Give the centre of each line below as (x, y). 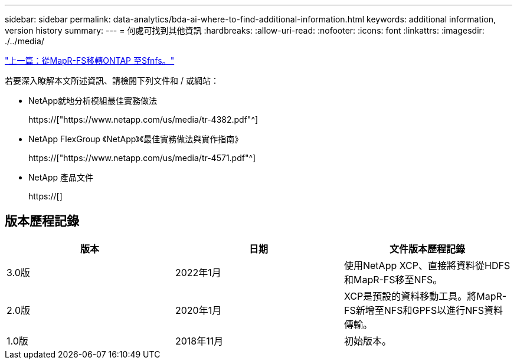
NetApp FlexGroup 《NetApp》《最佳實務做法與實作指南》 (136, 139)
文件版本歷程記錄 (427, 249)
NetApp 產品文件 (61, 177)
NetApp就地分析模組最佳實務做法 (93, 101)
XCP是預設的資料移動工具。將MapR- (425, 296)
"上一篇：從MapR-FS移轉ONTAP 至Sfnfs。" (90, 60)
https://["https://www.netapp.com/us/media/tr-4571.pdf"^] (142, 158)
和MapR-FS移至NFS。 (393, 279)
